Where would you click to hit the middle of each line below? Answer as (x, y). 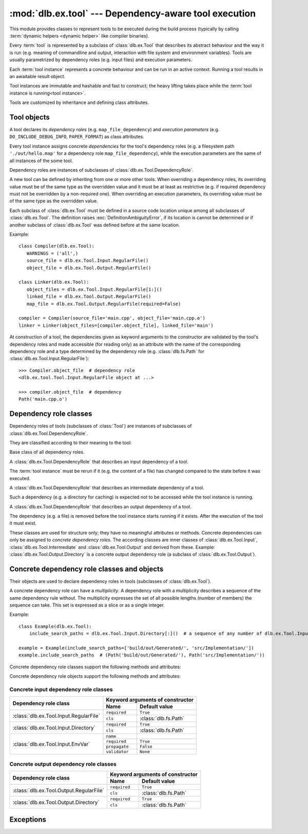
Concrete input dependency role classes (61, 689)
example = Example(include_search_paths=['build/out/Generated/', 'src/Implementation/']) (136, 648)
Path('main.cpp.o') (43, 399)
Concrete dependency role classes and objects (86, 569)
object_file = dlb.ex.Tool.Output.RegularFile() (89, 268)
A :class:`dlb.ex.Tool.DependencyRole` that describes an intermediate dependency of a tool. (107, 487)
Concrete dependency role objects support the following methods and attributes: (95, 676)
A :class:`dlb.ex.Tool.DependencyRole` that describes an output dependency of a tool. (101, 506)
